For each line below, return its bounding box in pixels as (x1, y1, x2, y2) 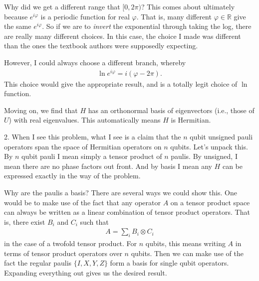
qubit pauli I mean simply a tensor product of (21, 151, 162, 161)
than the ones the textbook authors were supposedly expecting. (4, 40, 198, 51)
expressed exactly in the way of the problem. (4, 170, 141, 181)
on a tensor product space (170, 197, 250, 207)
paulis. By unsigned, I (171, 151, 238, 161)
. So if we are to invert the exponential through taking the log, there (42, 21, 252, 31)
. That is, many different (136, 11, 212, 21)
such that (80, 216, 109, 227)
